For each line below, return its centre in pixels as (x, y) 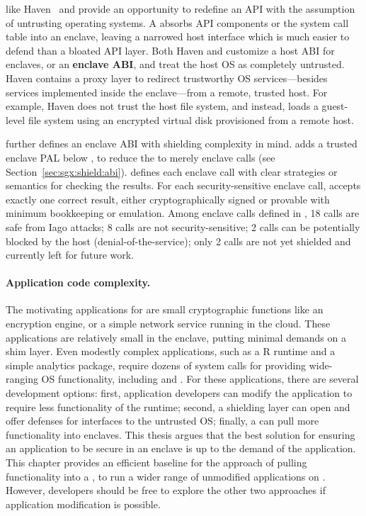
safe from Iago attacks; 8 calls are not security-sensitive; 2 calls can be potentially (183, 226)
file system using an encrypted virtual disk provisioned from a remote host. (191, 119)
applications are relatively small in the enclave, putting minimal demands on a (176, 337)
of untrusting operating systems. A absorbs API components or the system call (177, 22)
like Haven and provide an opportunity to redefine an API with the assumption (181, 9)
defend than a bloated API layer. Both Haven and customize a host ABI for (170, 50)
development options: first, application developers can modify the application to (179, 393)
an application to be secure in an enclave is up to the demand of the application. (181, 448)
